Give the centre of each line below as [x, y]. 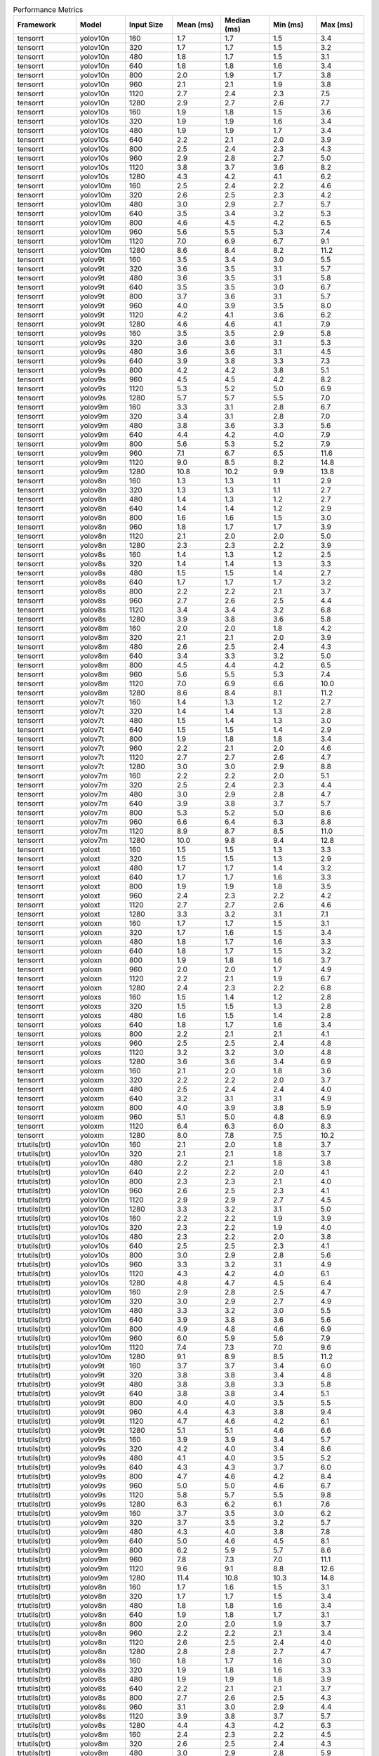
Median [238, 20]
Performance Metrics [48, 10]
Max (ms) [337, 25]
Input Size [146, 25]
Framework [36, 25]
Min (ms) [288, 25]
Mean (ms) [195, 25]
